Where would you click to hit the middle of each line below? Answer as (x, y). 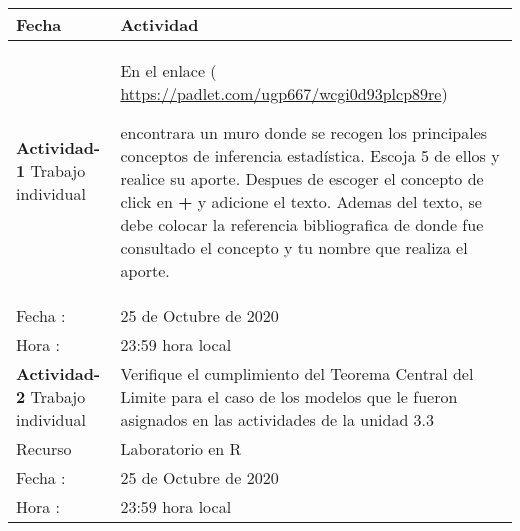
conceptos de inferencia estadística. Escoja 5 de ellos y (310, 155)
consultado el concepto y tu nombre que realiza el (294, 247)
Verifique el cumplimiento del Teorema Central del (297, 373)
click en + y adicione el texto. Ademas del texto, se (301, 201)
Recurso (44, 448)
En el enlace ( (168, 70)
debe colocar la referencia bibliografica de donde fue (302, 224)
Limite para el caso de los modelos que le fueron (289, 396)
